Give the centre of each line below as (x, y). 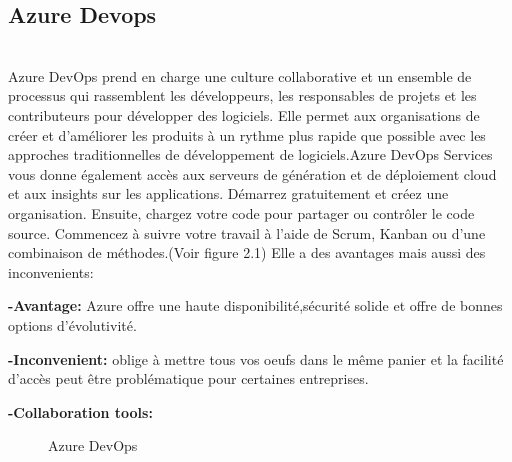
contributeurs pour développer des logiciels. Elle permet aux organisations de (244, 114)
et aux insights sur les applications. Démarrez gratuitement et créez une (228, 193)
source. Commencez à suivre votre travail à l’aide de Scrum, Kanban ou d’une (247, 232)
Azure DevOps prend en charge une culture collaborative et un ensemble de (240, 75)
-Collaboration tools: (80, 411)
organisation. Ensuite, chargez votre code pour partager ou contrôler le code (241, 212)
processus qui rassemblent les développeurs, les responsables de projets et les (242, 95)
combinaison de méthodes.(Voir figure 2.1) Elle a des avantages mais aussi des (247, 252)
